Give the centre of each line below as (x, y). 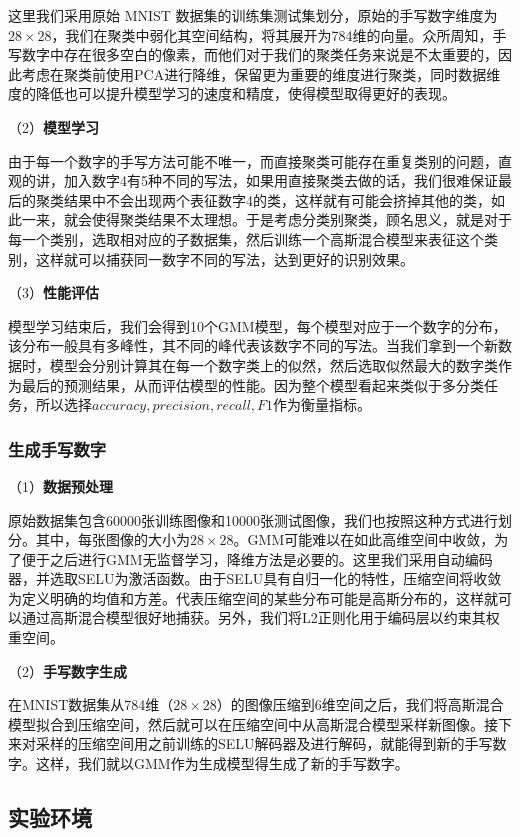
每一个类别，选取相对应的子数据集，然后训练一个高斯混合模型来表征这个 (246, 238)
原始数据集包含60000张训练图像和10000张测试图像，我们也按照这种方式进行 (253, 519)
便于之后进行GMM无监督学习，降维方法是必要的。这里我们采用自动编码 (257, 558)
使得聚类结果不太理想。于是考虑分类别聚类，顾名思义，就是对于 (301, 219)
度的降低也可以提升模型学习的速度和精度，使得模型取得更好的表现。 (232, 93)
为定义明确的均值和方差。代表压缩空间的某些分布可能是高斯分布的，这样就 (253, 597)
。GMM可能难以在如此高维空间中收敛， (364, 539)
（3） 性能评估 (53, 292)
